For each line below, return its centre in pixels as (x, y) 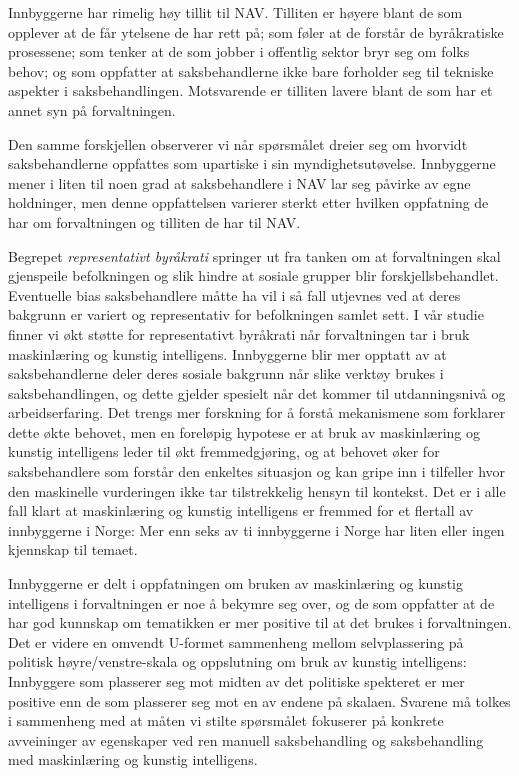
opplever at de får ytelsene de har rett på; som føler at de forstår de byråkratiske (256, 31)
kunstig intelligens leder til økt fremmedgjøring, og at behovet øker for (224, 451)
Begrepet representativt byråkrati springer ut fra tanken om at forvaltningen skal (254, 255)
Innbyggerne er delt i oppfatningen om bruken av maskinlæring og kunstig (235, 583)
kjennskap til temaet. (73, 549)
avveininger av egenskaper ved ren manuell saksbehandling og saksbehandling (246, 739)
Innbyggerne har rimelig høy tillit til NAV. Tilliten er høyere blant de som (235, 12)
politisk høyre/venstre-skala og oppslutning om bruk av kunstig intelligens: (237, 661)
